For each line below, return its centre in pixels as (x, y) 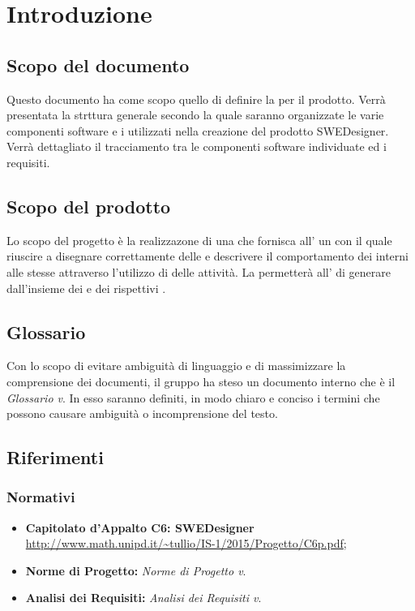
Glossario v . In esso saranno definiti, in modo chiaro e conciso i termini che (193, 397)
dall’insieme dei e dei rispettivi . (86, 288)
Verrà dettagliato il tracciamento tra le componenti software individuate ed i (197, 146)
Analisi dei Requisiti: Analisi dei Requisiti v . (143, 598)
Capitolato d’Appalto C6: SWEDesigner (140, 527)
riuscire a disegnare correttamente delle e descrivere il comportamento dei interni (207, 256)
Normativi (41, 497)
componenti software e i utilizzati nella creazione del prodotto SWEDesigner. (198, 130)
